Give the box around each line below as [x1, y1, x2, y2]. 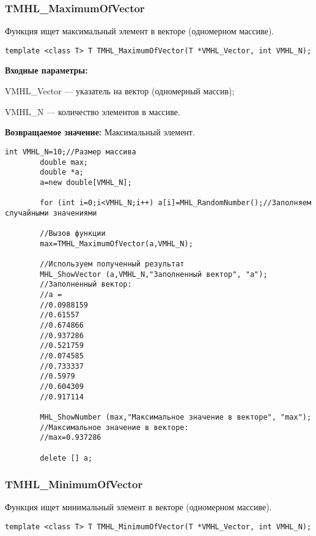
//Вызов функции [40, 229, 106, 238]
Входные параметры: [5, 64, 88, 77]
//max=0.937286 [40, 433, 101, 442]
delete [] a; [40, 453, 93, 462]
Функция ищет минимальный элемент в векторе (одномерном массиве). [5, 500, 272, 513]
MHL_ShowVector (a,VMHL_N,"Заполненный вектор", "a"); [40, 270, 268, 279]
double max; [40, 157, 89, 167]
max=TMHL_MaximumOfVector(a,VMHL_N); [40, 239, 193, 248]
